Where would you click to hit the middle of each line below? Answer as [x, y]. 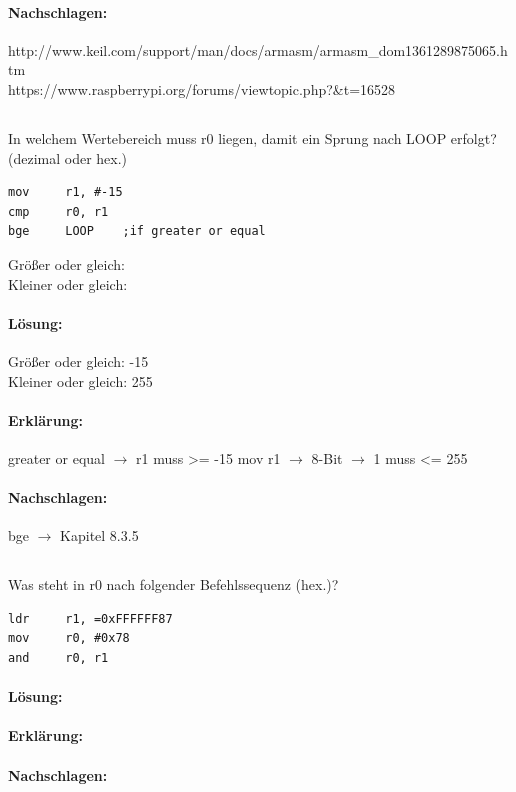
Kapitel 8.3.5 [99, 535]
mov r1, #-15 [65, 192]
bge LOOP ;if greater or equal [137, 231]
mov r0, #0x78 [69, 638]
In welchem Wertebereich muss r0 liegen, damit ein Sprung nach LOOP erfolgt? [252, 137]
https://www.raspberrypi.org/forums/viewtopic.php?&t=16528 [202, 88]
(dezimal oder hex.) [68, 157]
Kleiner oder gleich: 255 [80, 380]
